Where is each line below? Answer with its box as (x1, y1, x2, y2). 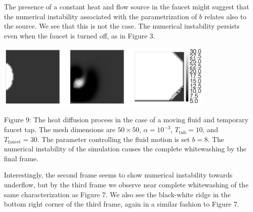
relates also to (204, 11, 247, 21)
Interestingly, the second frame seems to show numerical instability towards (4, 170, 233, 180)
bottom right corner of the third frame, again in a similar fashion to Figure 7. (4, 199, 239, 209)
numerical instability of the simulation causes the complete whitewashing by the (4, 143, 247, 154)
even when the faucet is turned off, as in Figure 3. (4, 30, 155, 40)
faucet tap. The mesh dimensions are (4, 124, 116, 135)
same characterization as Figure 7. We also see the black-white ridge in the (4, 189, 231, 199)
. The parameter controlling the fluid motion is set (37, 134, 190, 144)
